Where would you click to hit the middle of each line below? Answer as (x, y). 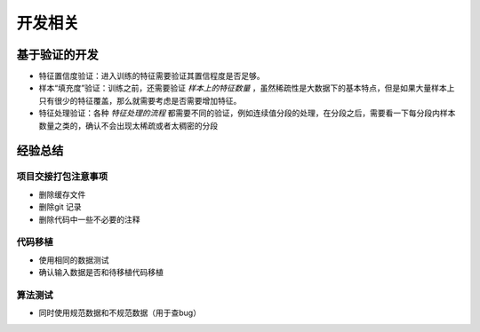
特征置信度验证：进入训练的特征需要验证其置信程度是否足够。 (152, 76)
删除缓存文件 (62, 194)
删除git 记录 (60, 207)
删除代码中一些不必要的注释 (89, 219)
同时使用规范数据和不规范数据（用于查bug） (120, 313)
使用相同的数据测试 (74, 260)
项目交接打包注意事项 (62, 177)
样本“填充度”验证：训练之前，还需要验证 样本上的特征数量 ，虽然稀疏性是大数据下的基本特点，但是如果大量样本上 (247, 88)
